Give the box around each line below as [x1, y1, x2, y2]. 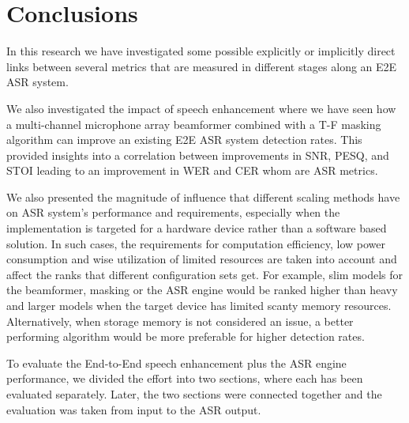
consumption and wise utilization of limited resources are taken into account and [6, 251, 397, 267]
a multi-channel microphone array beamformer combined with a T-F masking [6, 115, 381, 132]
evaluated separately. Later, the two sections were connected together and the [6, 386, 382, 402]
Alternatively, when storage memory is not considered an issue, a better [6, 312, 354, 329]
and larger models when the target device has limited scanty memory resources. [6, 297, 392, 314]
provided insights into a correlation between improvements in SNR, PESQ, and [6, 146, 389, 163]
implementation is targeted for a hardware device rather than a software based [6, 220, 387, 236]
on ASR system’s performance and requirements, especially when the [6, 204, 340, 221]
